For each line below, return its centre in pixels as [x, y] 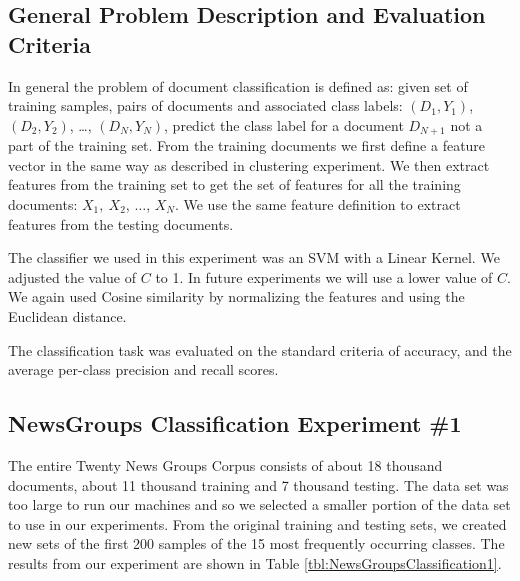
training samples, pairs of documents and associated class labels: [205, 105]
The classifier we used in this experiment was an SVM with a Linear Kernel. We [254, 257]
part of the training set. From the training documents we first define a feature [247, 145]
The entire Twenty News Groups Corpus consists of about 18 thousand [225, 464]
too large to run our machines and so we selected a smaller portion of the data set [259, 504]
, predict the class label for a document [284, 124]
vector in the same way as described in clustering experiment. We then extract [249, 164]
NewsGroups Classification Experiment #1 [235, 423]
